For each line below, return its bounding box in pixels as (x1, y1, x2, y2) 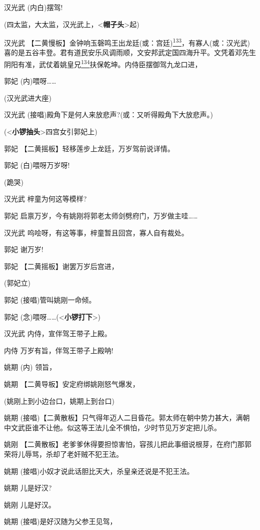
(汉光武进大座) (4, 92, 51, 103)
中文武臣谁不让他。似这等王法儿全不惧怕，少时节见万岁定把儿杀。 (4, 422, 221, 432)
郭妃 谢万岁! (4, 244, 43, 254)
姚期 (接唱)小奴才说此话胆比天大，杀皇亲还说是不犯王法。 (4, 465, 194, 476)
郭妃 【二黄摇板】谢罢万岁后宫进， (4, 260, 118, 271)
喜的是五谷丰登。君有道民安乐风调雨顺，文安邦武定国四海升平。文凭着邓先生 (4, 47, 256, 58)
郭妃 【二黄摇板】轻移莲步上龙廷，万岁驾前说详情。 (4, 143, 174, 153)
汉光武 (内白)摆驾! (4, 2, 63, 12)
